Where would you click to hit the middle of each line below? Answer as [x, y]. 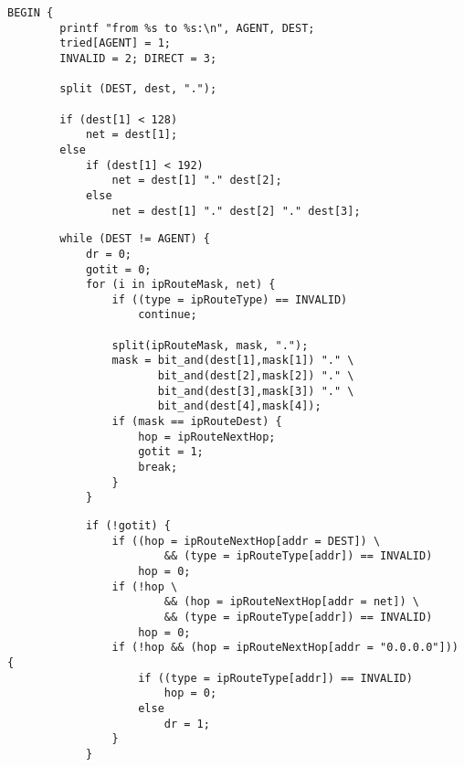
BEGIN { [31, 13]
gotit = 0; [118, 269]
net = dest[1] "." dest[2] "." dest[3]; [236, 211]
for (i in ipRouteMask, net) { [180, 285]
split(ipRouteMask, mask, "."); [210, 345]
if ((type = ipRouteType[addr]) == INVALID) [275, 678]
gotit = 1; [171, 452]
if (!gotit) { [128, 526]
